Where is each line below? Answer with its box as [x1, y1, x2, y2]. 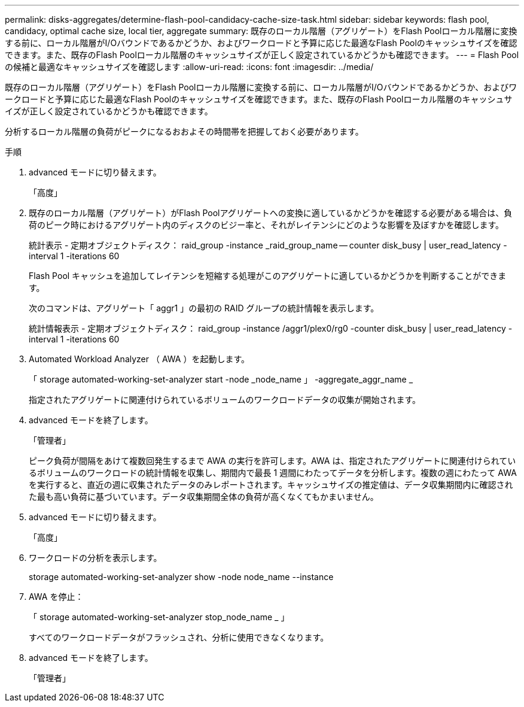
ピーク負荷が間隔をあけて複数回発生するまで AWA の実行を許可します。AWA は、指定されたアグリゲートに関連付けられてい [29, 456, 516, 466]
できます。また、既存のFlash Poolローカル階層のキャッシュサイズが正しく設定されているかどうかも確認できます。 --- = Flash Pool [5, 50, 519, 60]
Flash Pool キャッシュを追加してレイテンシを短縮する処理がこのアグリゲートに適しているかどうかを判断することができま [29, 271, 507, 281]
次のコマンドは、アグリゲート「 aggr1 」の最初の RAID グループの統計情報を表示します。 [29, 303, 379, 313]
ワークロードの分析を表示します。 [29, 553, 162, 563]
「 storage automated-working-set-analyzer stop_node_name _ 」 [29, 612, 290, 622]
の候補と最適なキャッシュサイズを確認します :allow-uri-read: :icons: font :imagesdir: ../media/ [5, 62, 374, 72]
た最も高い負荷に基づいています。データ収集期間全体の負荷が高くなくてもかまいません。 [29, 491, 379, 502]
